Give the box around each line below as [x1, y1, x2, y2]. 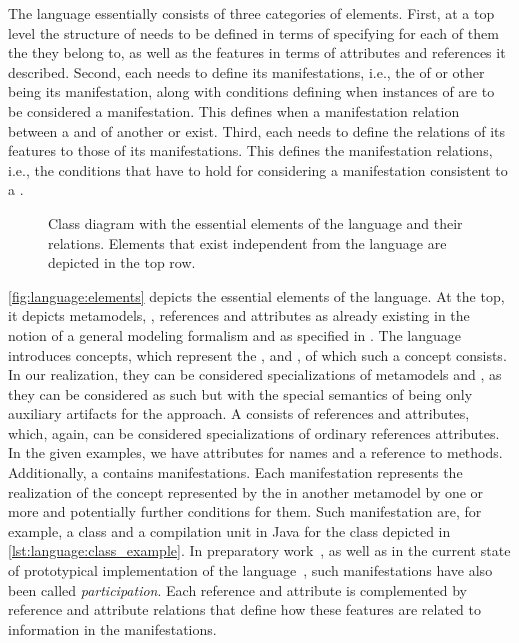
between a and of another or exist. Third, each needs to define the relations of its [8, 120, 506, 141]
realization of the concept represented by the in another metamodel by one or [8, 481, 484, 502]
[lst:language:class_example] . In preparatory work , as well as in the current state [8, 540, 511, 561]
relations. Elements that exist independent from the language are [48, 232, 447, 253]
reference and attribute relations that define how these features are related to [8, 599, 481, 620]
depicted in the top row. [48, 252, 196, 273]
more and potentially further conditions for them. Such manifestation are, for [8, 501, 482, 522]
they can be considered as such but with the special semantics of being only [8, 383, 473, 404]
